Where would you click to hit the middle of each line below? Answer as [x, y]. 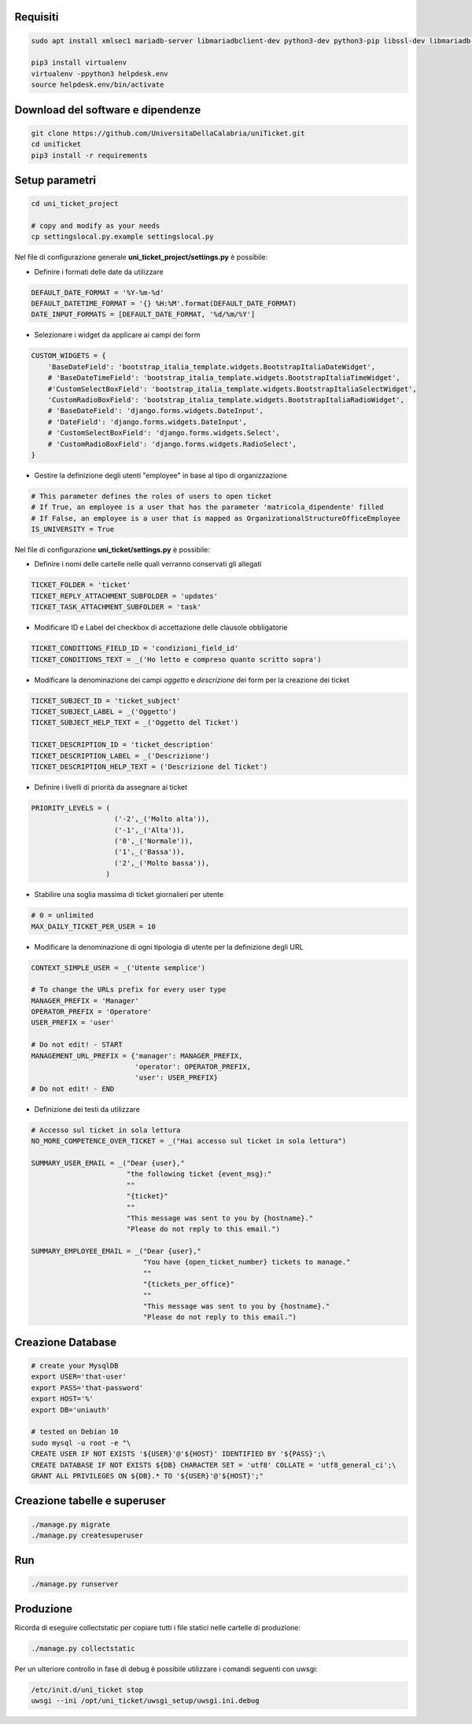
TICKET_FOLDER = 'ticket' [81, 585]
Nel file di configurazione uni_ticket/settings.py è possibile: [112, 550]
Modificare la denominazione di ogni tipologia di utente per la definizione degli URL [169, 947]
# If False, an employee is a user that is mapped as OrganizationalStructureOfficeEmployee [216, 518]
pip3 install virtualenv [79, 63]
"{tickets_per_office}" [189, 1284]
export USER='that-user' [79, 1377]
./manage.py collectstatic [83, 1648]
